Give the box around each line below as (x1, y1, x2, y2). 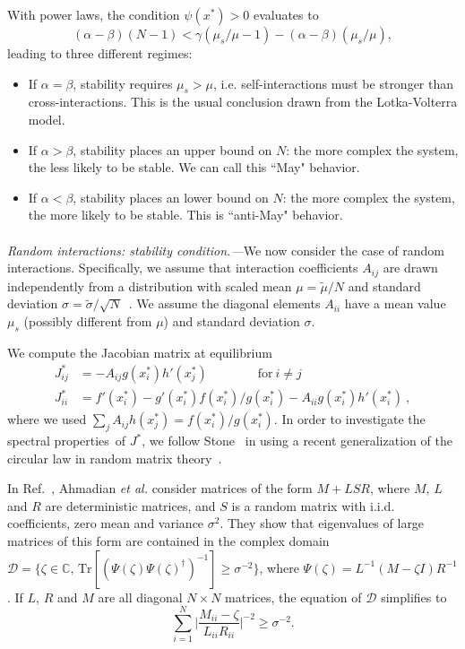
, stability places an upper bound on (73, 140, 272, 159)
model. (28, 109, 65, 128)
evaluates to (253, 5, 319, 23)
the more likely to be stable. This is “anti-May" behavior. (28, 205, 343, 224)
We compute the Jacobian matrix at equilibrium (7, 342, 272, 361)
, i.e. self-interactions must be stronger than (213, 74, 454, 92)
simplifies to (381, 587, 447, 606)
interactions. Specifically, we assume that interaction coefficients (7, 258, 358, 277)
